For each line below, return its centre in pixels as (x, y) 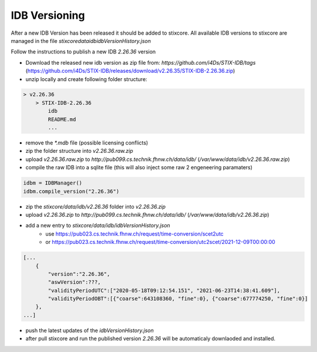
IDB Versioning (48, 15)
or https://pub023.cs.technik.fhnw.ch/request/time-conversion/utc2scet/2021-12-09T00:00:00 (160, 242)
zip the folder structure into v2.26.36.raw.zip (79, 151)
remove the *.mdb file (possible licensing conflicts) (87, 143)
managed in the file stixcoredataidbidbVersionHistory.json (81, 41)
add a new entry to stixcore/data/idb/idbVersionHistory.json (98, 226)
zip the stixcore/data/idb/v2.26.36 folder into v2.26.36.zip (96, 206)
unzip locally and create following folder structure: (86, 79)
